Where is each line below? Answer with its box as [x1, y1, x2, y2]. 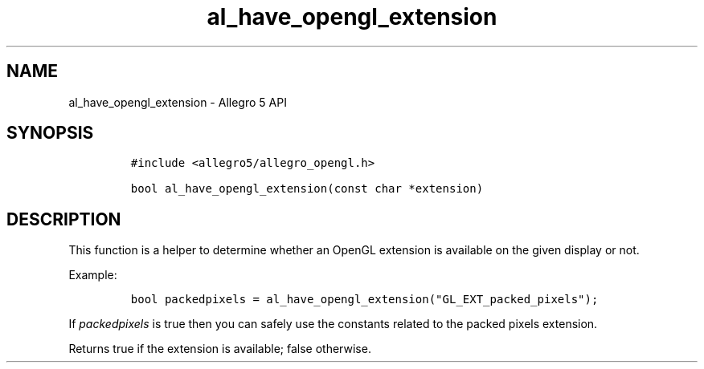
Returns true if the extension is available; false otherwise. [68, 342, 371, 356]
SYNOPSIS [6, 123, 94, 144]
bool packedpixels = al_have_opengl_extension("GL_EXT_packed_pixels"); [130, 293, 599, 306]
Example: [68, 268, 117, 282]
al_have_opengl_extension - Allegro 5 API [68, 95, 287, 109]
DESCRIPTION [6, 209, 121, 229]
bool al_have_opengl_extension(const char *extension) [130, 182, 484, 196]
